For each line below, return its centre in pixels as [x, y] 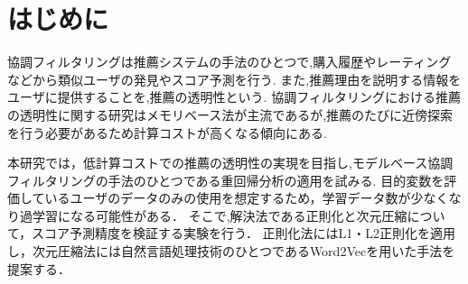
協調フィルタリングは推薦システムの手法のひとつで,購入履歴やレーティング [229, 62]
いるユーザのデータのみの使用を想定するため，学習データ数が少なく [247, 198]
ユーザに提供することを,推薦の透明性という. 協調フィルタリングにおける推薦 [234, 97]
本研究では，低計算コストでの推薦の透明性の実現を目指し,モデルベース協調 [230, 163]
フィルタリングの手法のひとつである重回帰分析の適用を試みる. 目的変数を [226, 180]
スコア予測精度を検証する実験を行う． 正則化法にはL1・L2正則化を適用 [244, 233]
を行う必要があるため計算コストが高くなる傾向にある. [167, 132]
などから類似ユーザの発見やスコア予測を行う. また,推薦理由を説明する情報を [234, 79]
